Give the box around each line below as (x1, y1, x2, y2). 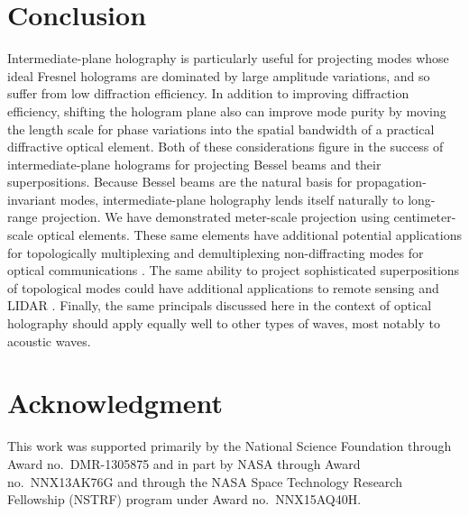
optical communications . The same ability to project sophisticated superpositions (7, 261, 460, 280)
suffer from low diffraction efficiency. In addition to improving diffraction (7, 84, 409, 103)
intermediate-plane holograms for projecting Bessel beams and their (7, 154, 382, 173)
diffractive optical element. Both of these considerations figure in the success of (7, 137, 444, 156)
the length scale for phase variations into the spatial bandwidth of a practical (7, 119, 435, 138)
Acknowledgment (7, 384, 223, 421)
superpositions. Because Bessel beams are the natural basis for (7, 172, 353, 191)
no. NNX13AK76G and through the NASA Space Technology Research (7, 472, 402, 491)
